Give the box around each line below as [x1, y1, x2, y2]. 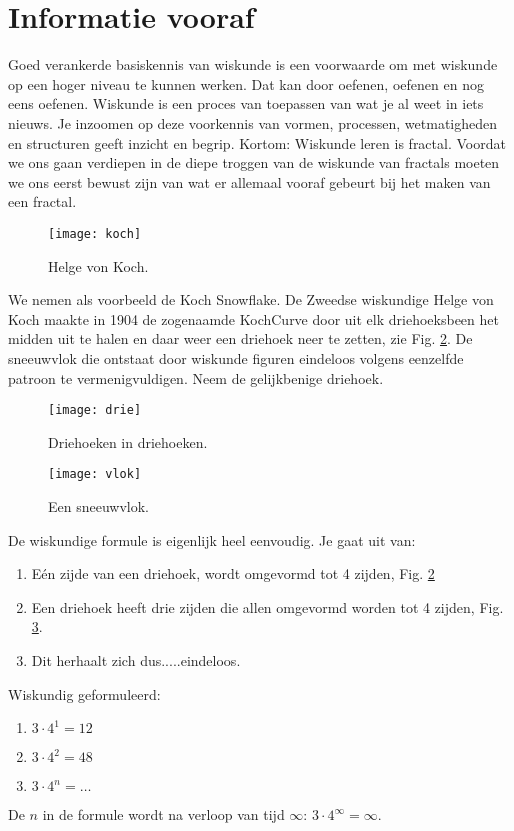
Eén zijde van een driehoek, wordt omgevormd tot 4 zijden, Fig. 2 [31, 563, 435, 584]
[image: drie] [48, 403, 142, 418]
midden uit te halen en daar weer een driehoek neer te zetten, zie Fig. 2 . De [8, 328, 473, 349]
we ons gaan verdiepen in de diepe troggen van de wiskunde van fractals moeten [8, 152, 500, 173]
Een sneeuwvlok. [48, 496, 149, 516]
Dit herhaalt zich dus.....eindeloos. [31, 649, 241, 670]
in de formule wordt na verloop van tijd [42, 804, 285, 825]
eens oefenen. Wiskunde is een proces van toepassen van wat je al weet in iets [8, 93, 484, 114]
